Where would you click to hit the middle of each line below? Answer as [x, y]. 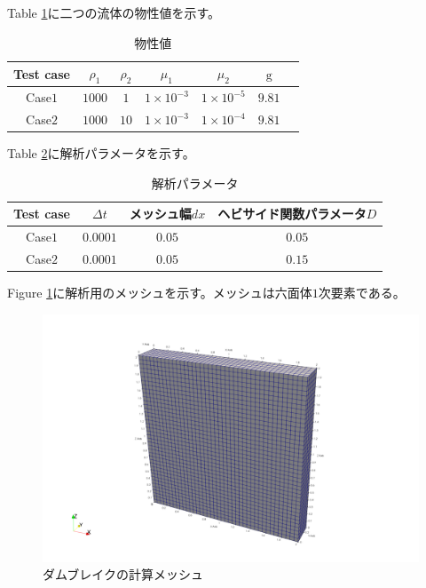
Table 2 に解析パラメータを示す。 [101, 153]
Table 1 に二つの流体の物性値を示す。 [114, 12]
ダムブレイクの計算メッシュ [123, 574]
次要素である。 [362, 293]
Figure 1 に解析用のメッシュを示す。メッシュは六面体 [160, 293]
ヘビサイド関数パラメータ [292, 214]
